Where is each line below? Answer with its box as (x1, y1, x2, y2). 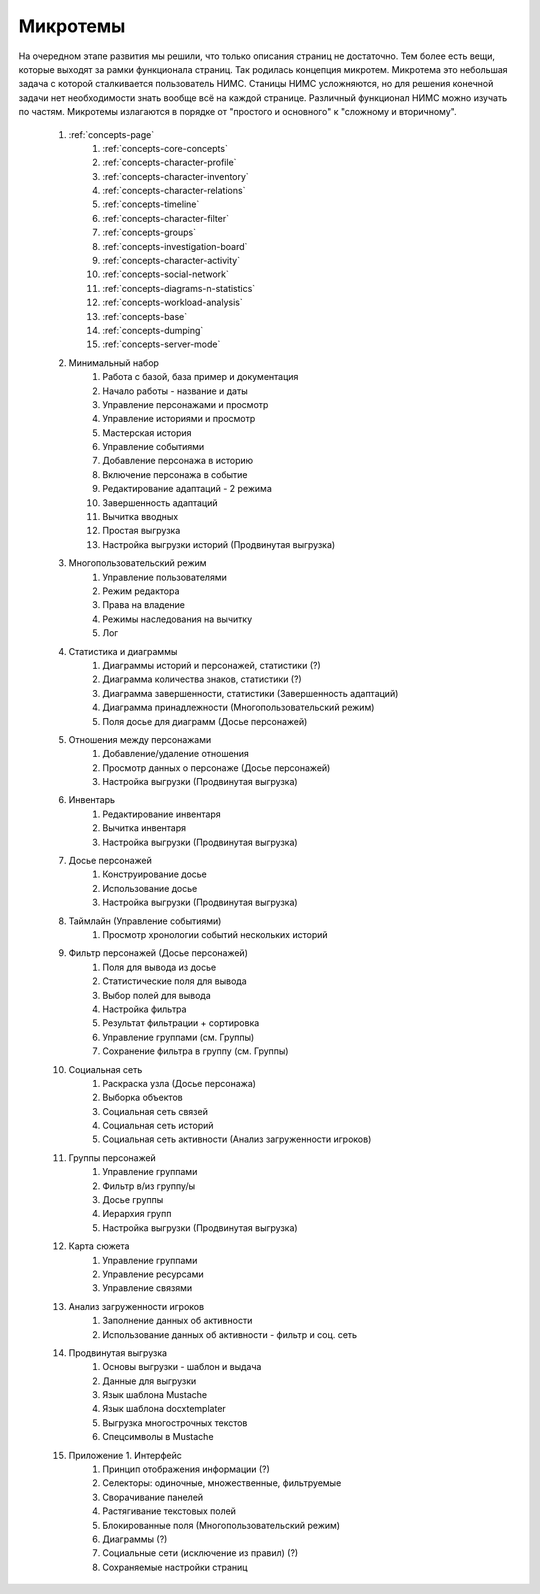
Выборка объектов (102, 1091, 184, 1104)
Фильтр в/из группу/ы (102, 1180, 195, 1192)
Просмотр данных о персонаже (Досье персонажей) (102, 761, 331, 774)
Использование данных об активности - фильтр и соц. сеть (102, 1328, 358, 1340)
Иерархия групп (102, 1208, 172, 1220)
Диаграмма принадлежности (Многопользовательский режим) (102, 701, 375, 714)
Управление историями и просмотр (102, 413, 256, 425)
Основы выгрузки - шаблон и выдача (102, 1361, 262, 1373)
